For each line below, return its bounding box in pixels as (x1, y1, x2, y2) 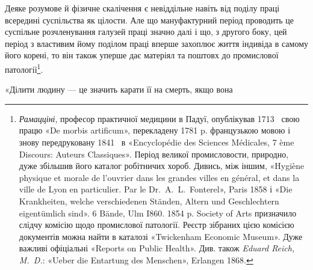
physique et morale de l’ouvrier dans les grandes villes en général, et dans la (19, 171, 300, 183)
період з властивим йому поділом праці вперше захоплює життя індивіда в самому (5, 37, 309, 49)
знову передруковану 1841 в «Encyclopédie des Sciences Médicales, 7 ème (19, 136, 294, 148)
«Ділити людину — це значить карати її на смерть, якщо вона (5, 83, 233, 96)
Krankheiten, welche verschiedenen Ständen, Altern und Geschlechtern (19, 194, 279, 207)
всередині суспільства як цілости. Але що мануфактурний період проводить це (5, 13, 294, 26)
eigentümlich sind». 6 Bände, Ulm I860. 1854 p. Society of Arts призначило (19, 206, 297, 219)
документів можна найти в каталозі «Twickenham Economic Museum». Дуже (19, 230, 303, 242)
